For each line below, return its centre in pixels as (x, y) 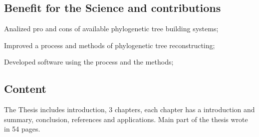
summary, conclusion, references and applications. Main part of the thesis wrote (126, 119)
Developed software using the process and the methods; (89, 62)
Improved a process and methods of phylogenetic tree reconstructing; (110, 45)
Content (25, 89)
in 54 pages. (22, 129)
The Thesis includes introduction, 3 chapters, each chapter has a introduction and (129, 109)
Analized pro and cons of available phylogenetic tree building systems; (111, 29)
